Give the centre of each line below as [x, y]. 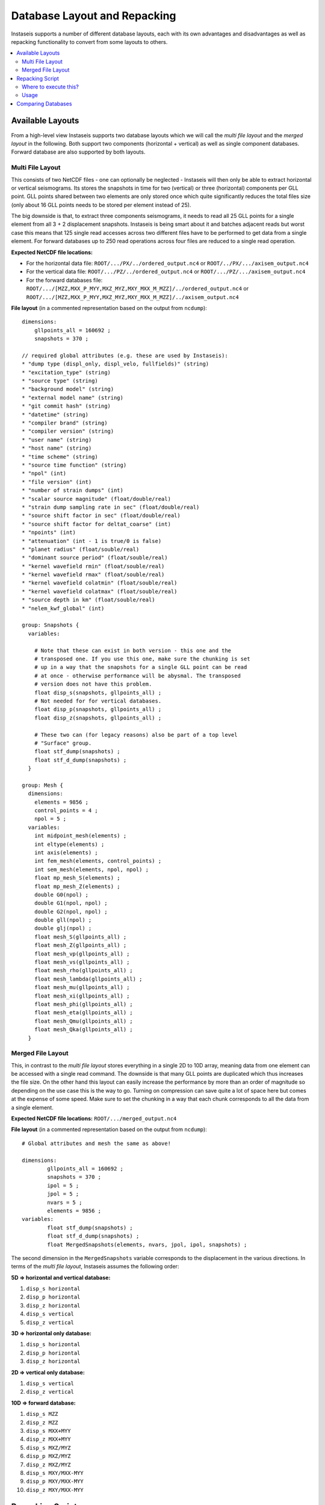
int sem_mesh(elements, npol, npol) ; [91, 869]
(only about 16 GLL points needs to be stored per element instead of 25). [101, 205]
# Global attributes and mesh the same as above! [97, 1143]
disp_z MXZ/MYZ [49, 1465]
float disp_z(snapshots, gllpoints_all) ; [98, 718]
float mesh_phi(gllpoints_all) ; [84, 1004]
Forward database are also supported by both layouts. [78, 152]
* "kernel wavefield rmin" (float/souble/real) [93, 566]
